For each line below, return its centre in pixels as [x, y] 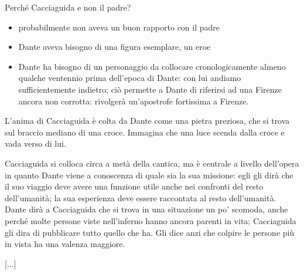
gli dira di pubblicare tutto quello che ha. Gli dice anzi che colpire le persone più [150, 232]
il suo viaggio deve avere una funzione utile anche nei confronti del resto [134, 186]
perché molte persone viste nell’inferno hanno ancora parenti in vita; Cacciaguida [151, 220]
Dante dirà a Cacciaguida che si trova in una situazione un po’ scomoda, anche [146, 209]
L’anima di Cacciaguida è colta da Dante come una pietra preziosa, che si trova [147, 121]
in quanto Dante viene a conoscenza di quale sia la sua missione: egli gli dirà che [149, 175]
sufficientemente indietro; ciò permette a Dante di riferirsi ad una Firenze [150, 89]
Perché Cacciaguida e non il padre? [68, 7]
